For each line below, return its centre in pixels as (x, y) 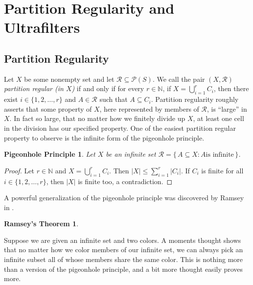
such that (114, 99)
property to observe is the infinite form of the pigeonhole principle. (104, 137)
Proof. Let (19, 170)
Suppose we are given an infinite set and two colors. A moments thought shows (123, 240)
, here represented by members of (149, 108)
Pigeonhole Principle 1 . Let (50, 154)
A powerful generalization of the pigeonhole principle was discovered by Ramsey (124, 198)
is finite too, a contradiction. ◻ (125, 181)
